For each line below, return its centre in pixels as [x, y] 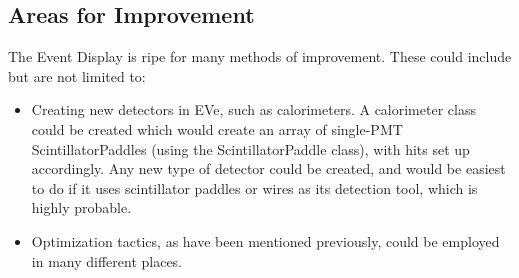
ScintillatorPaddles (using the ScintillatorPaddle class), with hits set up [250, 148]
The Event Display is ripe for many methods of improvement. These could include [260, 56]
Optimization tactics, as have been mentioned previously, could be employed [265, 240]
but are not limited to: [77, 75]
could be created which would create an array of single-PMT [217, 128]
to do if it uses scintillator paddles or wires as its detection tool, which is [254, 187]
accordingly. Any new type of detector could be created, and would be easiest [268, 168]
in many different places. [107, 260]
